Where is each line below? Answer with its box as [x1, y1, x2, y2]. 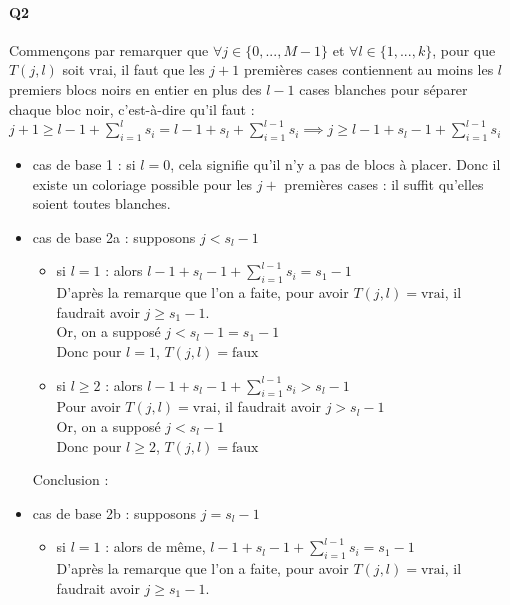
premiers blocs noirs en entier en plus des [9, 78, 262, 99]
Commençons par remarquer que [9, 39, 209, 60]
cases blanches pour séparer [299, 78, 468, 99]
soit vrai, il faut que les [62, 59, 205, 80]
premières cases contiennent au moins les [243, 59, 494, 80]
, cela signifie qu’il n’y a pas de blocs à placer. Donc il [170, 153, 501, 174]
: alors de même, [105, 536, 206, 557]
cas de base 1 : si [32, 153, 136, 174]
